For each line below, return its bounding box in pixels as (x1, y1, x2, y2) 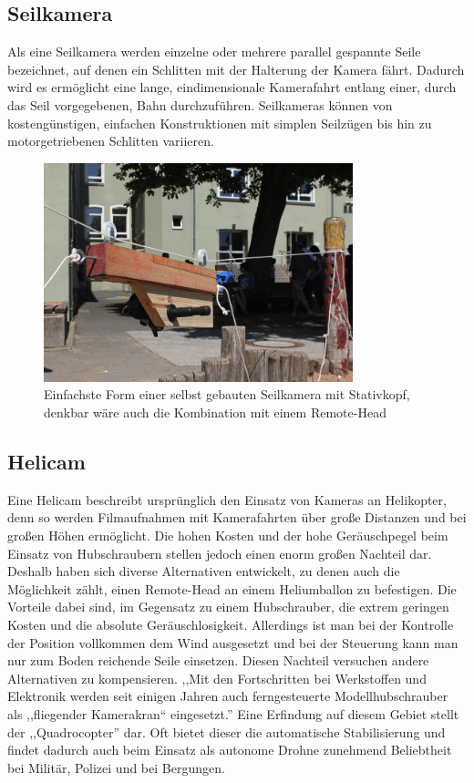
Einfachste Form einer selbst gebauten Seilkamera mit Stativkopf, (44, 385, 410, 404)
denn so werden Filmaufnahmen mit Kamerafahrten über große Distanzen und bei (7, 508, 467, 527)
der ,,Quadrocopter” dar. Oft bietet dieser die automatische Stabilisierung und (7, 722, 446, 741)
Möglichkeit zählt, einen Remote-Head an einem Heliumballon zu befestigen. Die (7, 579, 457, 598)
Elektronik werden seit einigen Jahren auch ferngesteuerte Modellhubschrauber (7, 686, 448, 706)
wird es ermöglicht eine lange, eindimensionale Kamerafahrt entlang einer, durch (7, 77, 457, 97)
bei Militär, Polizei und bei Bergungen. (7, 757, 225, 777)
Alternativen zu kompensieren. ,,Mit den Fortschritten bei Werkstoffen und (7, 668, 427, 687)
